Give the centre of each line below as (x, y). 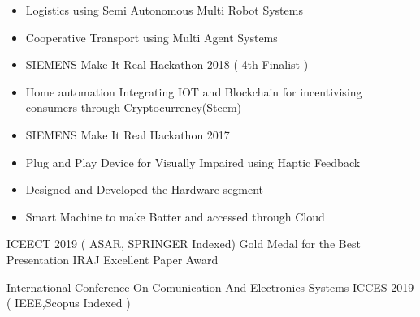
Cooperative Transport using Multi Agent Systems (152, 37)
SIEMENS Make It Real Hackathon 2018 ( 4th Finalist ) (167, 64)
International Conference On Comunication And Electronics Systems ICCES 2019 (210, 287)
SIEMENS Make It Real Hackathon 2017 (128, 134)
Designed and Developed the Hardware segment (145, 189)
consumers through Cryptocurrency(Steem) (133, 107)
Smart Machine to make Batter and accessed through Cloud (175, 216)
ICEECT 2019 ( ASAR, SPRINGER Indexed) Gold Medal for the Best (184, 244)
